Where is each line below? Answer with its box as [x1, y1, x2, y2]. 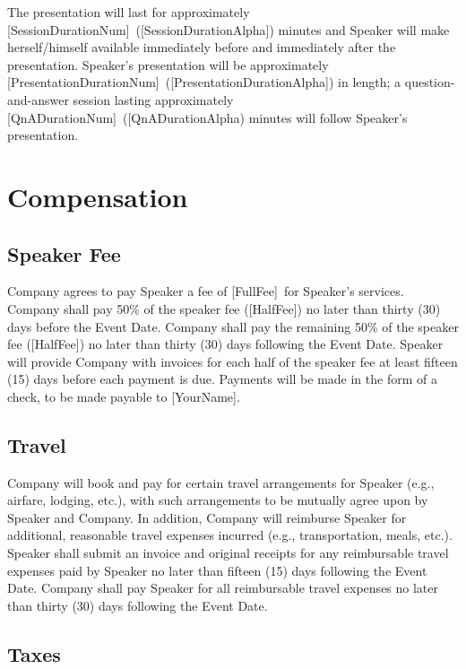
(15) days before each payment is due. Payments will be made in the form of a [7, 369, 437, 388]
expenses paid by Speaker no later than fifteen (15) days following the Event [7, 560, 427, 579]
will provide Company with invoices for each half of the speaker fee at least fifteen [7, 352, 458, 370]
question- [404, 73, 455, 91]
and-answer [7, 90, 69, 109]
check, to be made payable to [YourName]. [7, 387, 240, 405]
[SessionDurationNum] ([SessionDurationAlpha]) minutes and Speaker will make [7, 20, 450, 39]
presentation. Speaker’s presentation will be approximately [7, 55, 329, 74]
